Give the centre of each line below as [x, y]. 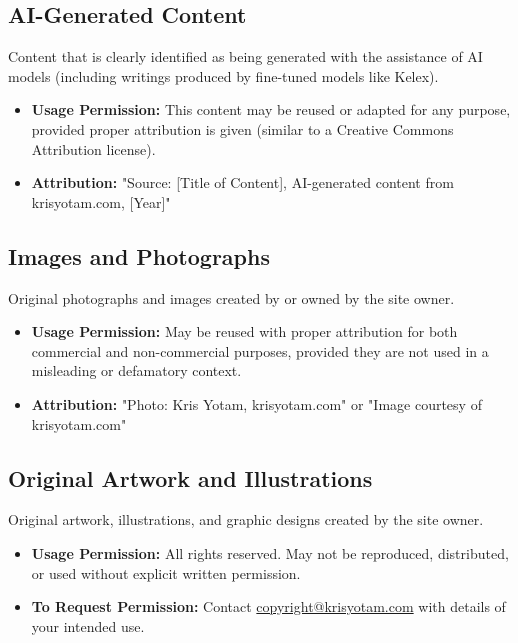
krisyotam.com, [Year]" [101, 201]
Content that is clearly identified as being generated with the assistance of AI [245, 56]
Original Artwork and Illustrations [190, 477]
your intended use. [88, 625]
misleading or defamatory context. [136, 370]
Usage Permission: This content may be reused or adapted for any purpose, [271, 109]
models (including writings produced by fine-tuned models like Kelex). [223, 75]
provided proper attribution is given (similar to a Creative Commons [242, 128]
